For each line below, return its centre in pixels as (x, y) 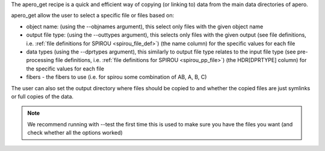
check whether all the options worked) (75, 133)
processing (40, 60)
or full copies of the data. (42, 96)
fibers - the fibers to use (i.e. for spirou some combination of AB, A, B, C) (116, 77)
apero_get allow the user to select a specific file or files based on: (93, 16)
